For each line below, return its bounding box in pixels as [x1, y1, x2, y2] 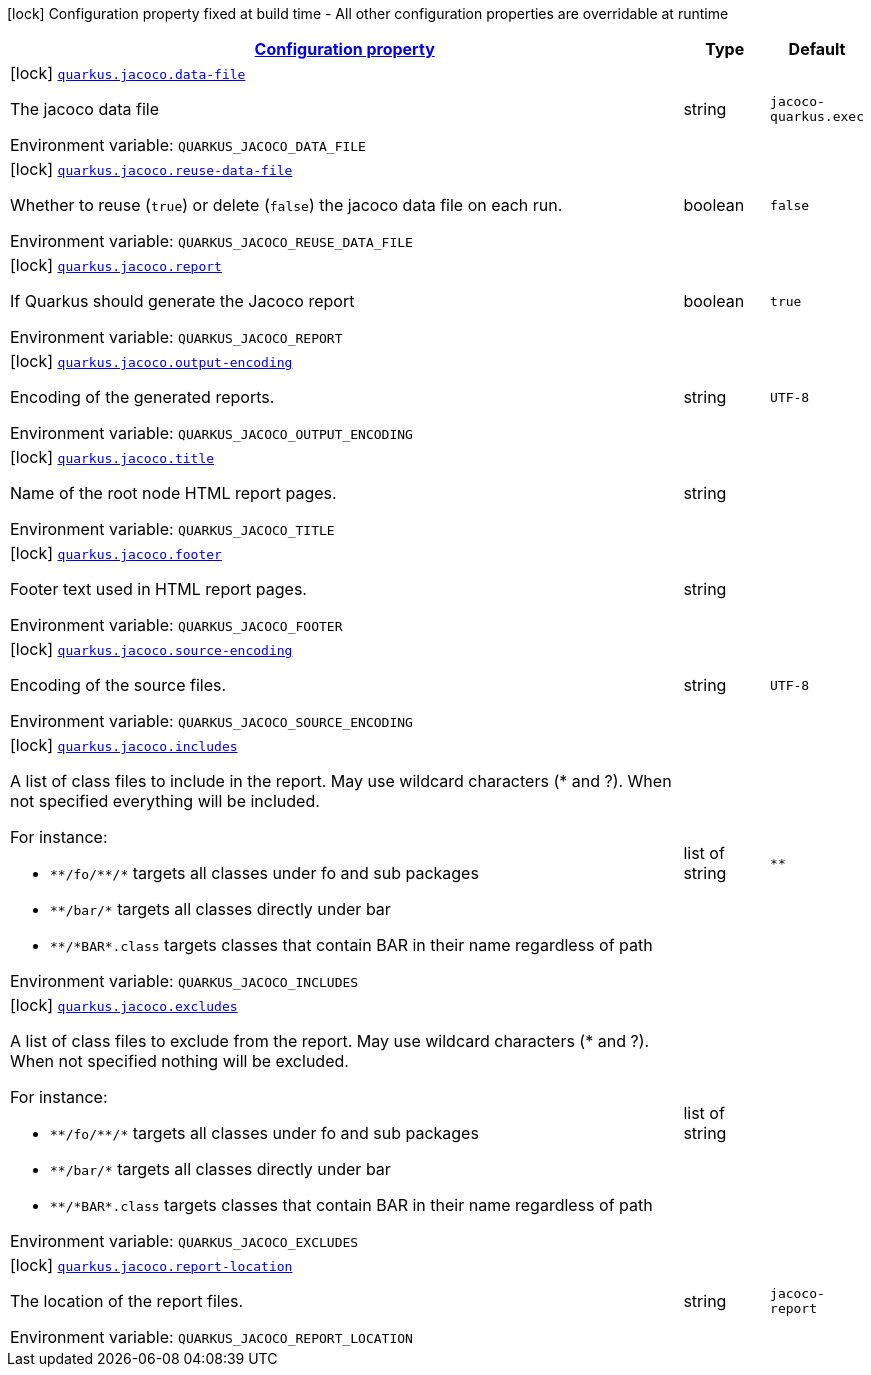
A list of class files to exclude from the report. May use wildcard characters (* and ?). [10, 1031, 650, 1051]
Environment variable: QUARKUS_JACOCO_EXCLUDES [10, 1231, 359, 1251]
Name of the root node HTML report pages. [10, 483, 337, 503]
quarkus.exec [770, 109, 864, 124]
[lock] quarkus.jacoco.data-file [10, 63, 246, 83]
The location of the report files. [10, 1291, 244, 1311]
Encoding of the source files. [10, 675, 227, 695]
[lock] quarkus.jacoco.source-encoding [10, 639, 293, 659]
